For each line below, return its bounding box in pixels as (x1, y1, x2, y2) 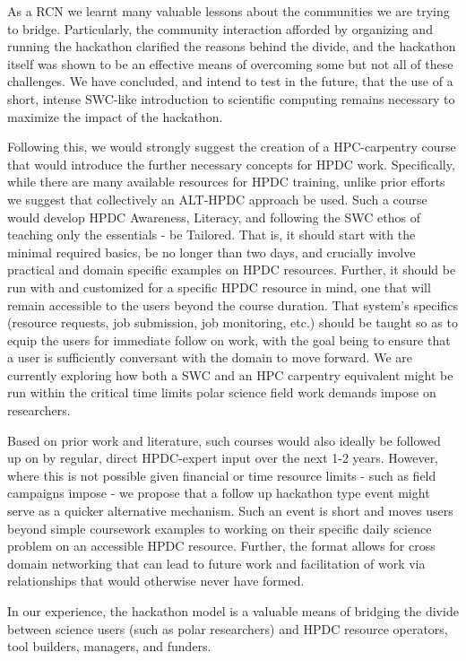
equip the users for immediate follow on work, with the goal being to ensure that (7, 330, 451, 349)
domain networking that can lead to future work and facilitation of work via (7, 553, 426, 572)
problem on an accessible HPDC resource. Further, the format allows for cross (7, 536, 436, 555)
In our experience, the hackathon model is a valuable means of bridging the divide (7, 602, 459, 620)
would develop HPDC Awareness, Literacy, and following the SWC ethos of (7, 207, 420, 226)
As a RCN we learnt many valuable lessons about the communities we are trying (7, 2, 450, 20)
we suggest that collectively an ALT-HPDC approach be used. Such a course (7, 189, 427, 208)
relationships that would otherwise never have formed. (7, 571, 305, 590)
